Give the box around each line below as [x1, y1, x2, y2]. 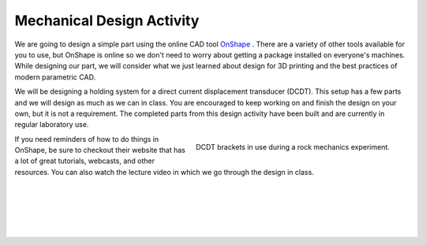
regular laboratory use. [14, 120, 89, 129]
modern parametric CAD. [14, 72, 96, 82]
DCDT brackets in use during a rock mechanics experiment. [196, 143, 390, 152]
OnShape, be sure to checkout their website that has [14, 146, 185, 155]
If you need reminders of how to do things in [14, 134, 159, 143]
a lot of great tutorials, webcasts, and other [14, 156, 155, 165]
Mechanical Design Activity [14, 12, 200, 29]
